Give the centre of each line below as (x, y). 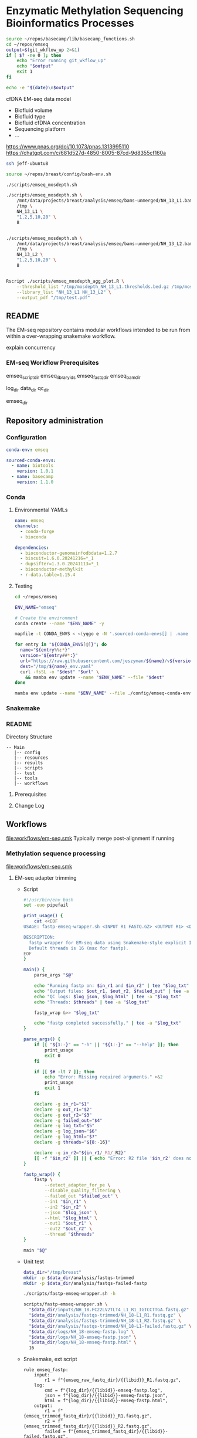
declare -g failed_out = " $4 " (68, 1120)
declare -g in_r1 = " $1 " (62, 1104)
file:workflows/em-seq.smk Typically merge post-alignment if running (90, 838)
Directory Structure (29, 737)
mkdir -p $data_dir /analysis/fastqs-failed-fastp (85, 1283)
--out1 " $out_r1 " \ (68, 1223)
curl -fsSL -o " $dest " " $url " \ (60, 672)
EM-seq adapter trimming (46, 877)
